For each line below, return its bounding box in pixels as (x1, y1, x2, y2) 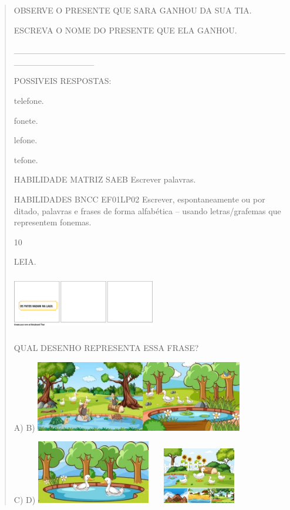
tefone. (14, 153, 38, 166)
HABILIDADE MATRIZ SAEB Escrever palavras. (14, 173, 196, 185)
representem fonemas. (14, 216, 92, 228)
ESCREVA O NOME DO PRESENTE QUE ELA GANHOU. (14, 23, 237, 36)
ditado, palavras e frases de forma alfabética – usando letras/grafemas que (14, 204, 281, 217)
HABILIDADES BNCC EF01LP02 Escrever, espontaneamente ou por (14, 192, 265, 205)
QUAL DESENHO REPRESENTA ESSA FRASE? (14, 342, 199, 354)
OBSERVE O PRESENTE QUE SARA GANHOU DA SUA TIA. (14, 4, 252, 16)
